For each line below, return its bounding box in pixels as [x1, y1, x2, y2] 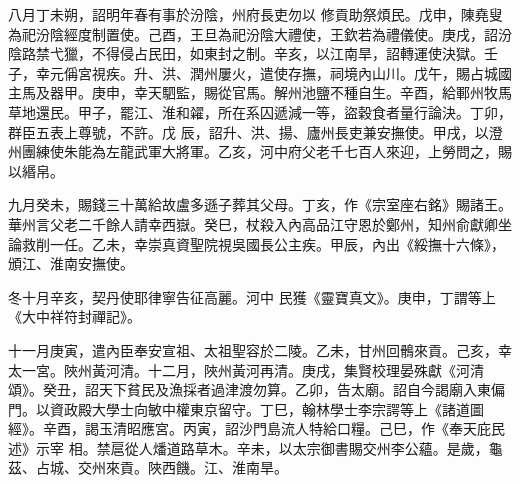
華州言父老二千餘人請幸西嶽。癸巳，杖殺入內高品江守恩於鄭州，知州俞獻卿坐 [8, 213, 512, 234]
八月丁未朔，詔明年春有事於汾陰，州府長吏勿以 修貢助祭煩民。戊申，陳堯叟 [8, 4, 503, 24]
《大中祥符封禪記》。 [8, 306, 141, 327]
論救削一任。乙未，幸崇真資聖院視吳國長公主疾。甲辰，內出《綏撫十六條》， [8, 233, 505, 254]
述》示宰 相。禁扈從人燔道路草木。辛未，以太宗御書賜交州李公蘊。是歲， [8, 437, 489, 458]
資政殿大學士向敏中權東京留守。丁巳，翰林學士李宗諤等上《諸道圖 [49, 398, 484, 419]
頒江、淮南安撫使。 [8, 253, 134, 274]
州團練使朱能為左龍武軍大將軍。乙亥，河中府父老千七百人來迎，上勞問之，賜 [8, 141, 512, 162]
